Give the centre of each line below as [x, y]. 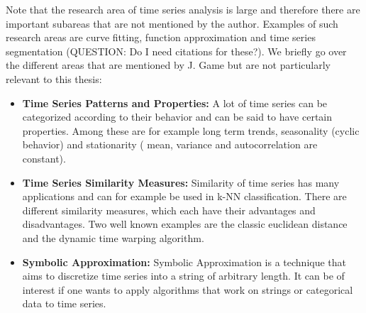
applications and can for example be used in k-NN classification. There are [184, 196]
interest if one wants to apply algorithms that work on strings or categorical [188, 289]
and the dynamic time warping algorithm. [113, 237]
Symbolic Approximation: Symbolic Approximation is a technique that [184, 262]
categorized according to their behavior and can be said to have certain [177, 117]
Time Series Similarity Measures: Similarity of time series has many [181, 182]
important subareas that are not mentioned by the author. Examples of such [172, 23]
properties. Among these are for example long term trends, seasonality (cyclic [191, 130]
